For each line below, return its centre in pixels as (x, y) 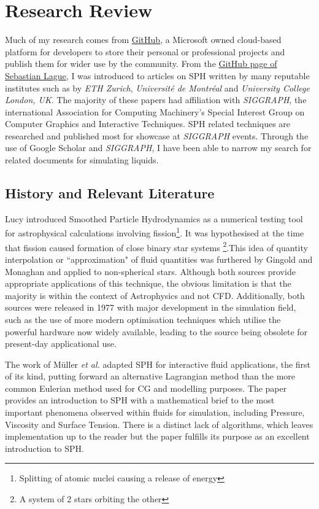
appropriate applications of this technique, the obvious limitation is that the (148, 283)
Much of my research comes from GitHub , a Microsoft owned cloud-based (143, 40)
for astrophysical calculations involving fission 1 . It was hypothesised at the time (155, 232)
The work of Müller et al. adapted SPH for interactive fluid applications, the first (158, 364)
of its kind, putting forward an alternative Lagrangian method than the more (150, 376)
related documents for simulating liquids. (82, 160)
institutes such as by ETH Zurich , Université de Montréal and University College (157, 87)
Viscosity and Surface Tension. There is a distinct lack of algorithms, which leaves (159, 424)
